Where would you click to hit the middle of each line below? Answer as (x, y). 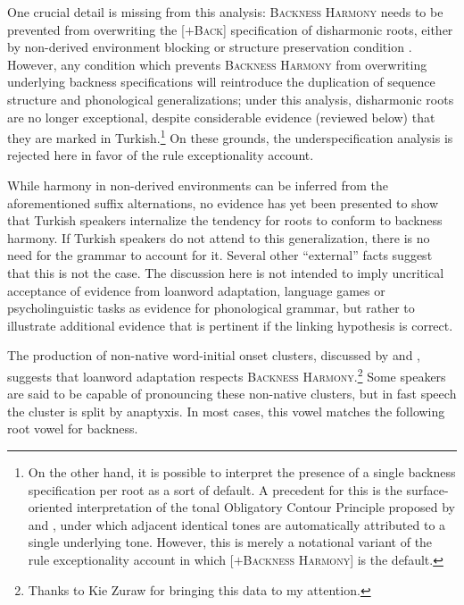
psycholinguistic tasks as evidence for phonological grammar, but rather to (211, 308)
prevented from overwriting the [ (96, 29)
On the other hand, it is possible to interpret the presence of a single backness (242, 471)
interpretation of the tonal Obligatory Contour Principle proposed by (265, 507)
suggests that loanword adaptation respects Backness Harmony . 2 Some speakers (227, 374)
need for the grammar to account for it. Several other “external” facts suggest (220, 255)
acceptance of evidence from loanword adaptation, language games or (196, 290)
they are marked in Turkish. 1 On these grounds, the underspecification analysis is (230, 136)
